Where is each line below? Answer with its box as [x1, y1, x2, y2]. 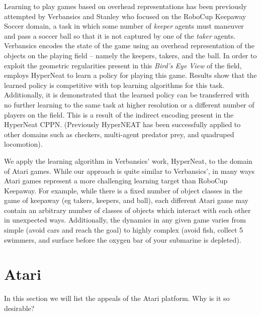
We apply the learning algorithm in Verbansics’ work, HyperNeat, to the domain [4, 155, 252, 166]
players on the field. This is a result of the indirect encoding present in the [4, 109, 234, 120]
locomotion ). [4, 139, 43, 149]
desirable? [4, 302, 35, 313]
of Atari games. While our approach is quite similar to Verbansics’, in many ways [4, 165, 255, 176]
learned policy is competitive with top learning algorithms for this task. [4, 79, 224, 90]
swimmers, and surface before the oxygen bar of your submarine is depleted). [4, 234, 241, 245]
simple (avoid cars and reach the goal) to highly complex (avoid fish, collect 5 [4, 225, 243, 235]
